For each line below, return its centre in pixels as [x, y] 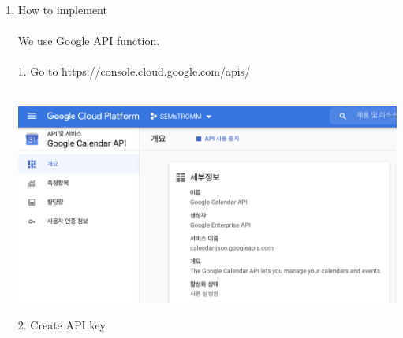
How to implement [62, 9]
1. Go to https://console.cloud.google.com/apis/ [134, 71]
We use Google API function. [89, 41]
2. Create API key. [63, 324]
